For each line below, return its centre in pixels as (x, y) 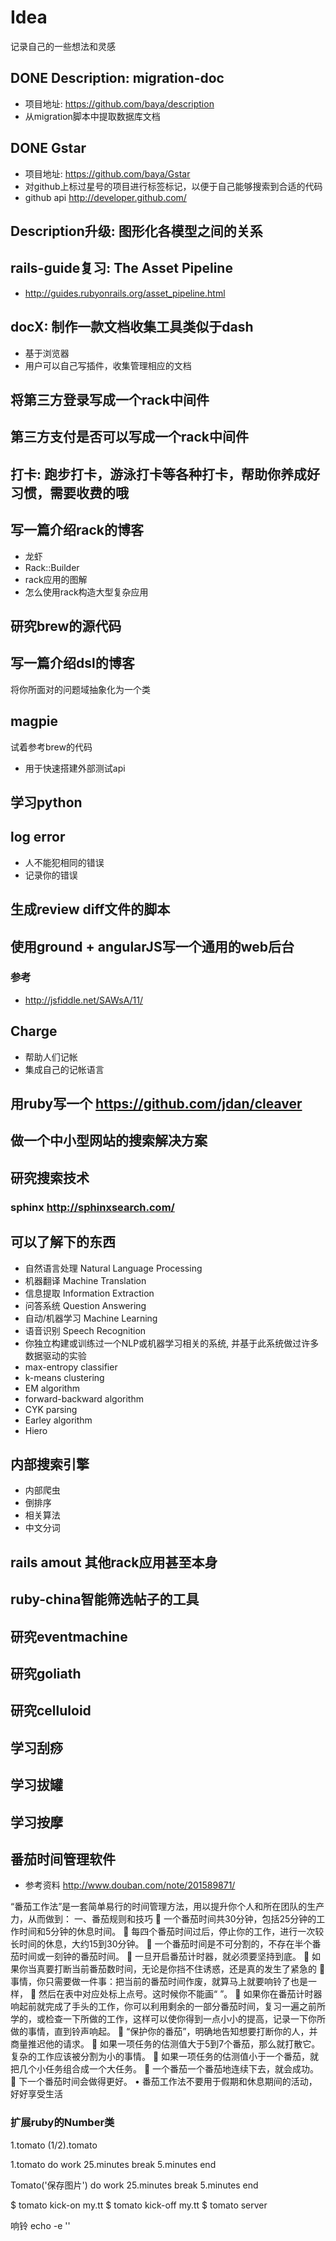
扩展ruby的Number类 (62, 2123)
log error (38, 837)
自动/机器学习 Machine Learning (91, 1318)
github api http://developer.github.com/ (105, 197)
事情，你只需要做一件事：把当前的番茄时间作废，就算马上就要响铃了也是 (159, 1982)
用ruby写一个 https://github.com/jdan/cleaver (156, 1104)
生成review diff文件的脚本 (90, 909)
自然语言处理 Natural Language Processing (113, 1268)
